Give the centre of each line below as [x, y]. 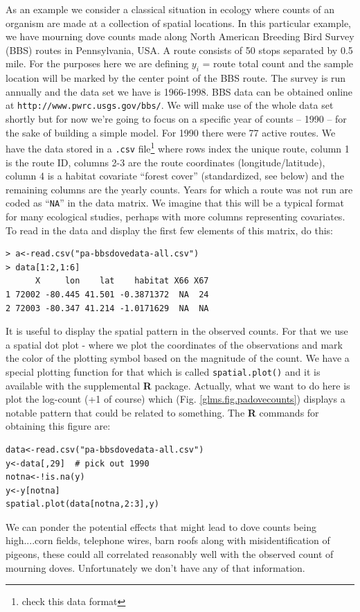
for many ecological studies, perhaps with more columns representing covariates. [175, 216]
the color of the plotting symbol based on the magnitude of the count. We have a [178, 358]
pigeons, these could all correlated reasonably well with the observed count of [170, 554]
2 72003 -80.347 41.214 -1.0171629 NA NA [107, 308]
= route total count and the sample [278, 63]
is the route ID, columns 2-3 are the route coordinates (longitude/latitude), [165, 162]
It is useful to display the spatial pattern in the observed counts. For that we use [177, 331]
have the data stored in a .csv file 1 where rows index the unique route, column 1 [178, 147]
